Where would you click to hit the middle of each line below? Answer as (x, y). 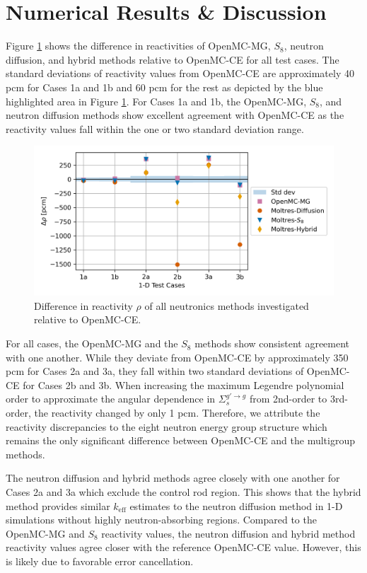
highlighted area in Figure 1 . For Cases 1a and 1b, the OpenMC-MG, (156, 101)
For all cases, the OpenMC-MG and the (92, 343)
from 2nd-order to (288, 399)
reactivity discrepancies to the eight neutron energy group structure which (167, 426)
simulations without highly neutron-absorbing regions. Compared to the (161, 520)
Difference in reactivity (83, 305)
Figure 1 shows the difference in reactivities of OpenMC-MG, (138, 46)
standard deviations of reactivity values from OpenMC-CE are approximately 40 (180, 73)
